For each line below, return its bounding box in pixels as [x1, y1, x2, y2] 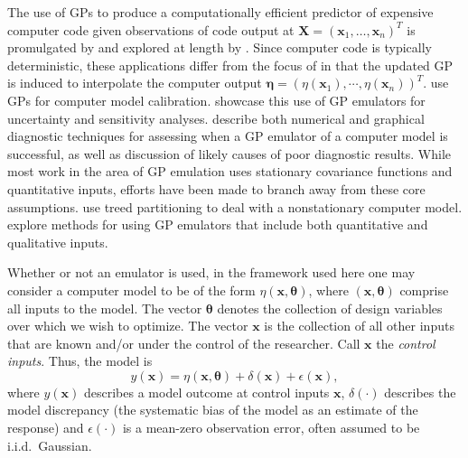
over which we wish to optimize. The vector [7, 316, 248, 335]
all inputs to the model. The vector [7, 298, 202, 317]
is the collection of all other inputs [264, 316, 454, 335]
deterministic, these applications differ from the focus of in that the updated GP [7, 55, 454, 74]
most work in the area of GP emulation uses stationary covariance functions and [7, 162, 453, 181]
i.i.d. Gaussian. [7, 435, 92, 454]
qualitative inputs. [7, 232, 108, 251]
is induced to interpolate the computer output [7, 73, 262, 92]
